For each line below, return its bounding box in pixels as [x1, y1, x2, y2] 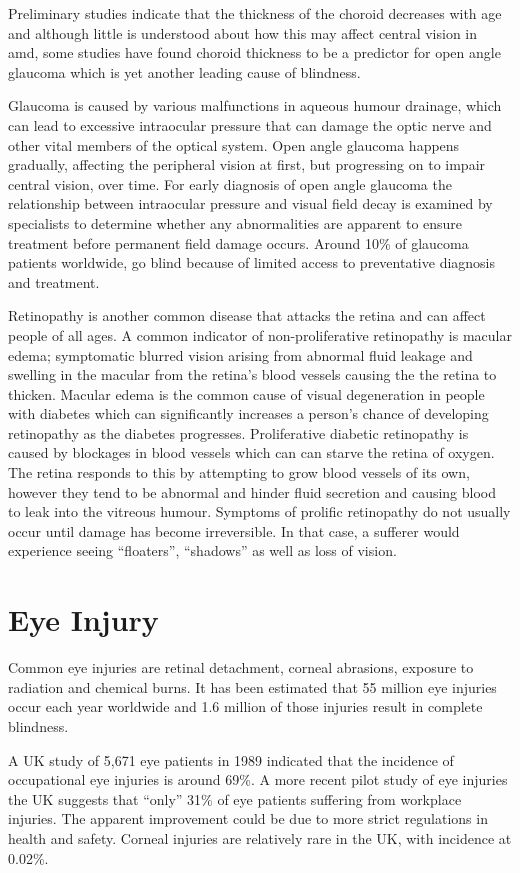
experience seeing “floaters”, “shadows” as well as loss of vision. [8, 540, 397, 561]
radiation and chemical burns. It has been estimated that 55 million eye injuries [8, 676, 497, 697]
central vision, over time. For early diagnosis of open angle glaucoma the [8, 173, 452, 194]
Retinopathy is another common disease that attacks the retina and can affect [8, 305, 486, 326]
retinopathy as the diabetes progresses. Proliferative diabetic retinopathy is [8, 422, 469, 443]
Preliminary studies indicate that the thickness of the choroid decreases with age [8, 3, 502, 23]
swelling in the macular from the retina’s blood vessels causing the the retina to [8, 364, 497, 385]
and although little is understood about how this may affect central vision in [8, 22, 478, 43]
